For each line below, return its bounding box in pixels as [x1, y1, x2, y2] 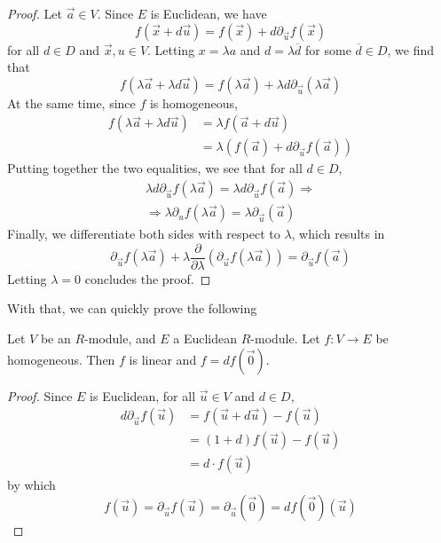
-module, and [84, 328, 156, 347]
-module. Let [250, 328, 320, 347]
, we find [387, 40, 434, 59]
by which [7, 476, 56, 494]
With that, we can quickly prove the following [7, 299, 257, 318]
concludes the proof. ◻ [84, 269, 211, 287]
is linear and [129, 350, 197, 368]
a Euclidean [173, 328, 238, 347]
